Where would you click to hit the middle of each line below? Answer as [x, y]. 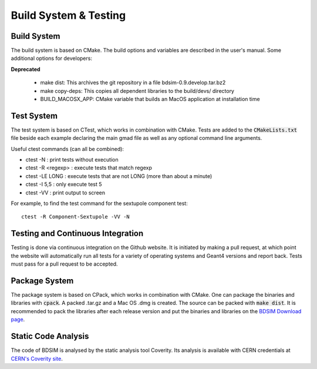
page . [18, 320]
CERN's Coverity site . [37, 358]
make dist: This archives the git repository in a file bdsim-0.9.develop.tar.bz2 [133, 83]
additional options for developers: [51, 58]
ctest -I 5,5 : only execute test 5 [64, 184]
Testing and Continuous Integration [77, 234]
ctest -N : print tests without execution [72, 160]
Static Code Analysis [50, 336]
